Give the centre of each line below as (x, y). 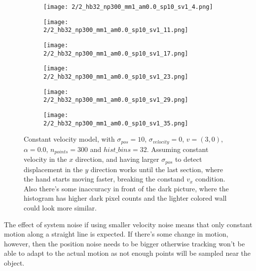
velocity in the (45, 159)
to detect (188, 159)
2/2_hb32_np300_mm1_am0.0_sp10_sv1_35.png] (116, 123)
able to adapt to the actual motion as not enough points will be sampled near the (127, 253)
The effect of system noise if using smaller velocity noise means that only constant (128, 224)
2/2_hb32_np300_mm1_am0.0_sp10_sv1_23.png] (116, 76)
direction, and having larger (117, 159)
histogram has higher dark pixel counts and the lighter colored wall (125, 198)
